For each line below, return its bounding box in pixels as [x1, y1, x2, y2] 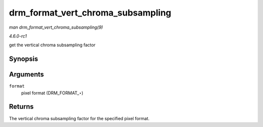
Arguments [9, 71, 44, 79]
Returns [9, 103, 34, 111]
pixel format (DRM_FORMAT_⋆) [21, 90, 84, 96]
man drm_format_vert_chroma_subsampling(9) [9, 24, 103, 30]
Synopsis [9, 55, 38, 63]
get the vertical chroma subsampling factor [9, 42, 96, 48]
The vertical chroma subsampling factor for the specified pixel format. [9, 115, 150, 121]
